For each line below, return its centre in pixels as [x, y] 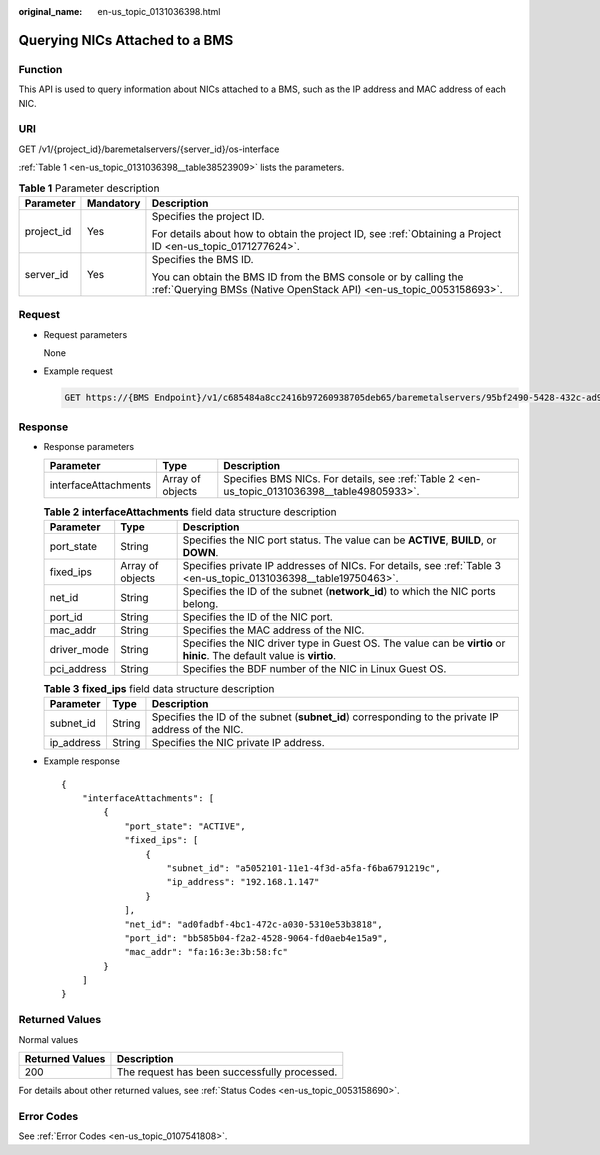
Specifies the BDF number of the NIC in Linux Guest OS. [314, 668]
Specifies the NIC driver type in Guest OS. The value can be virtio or [344, 643]
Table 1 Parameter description [89, 188]
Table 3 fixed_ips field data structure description [159, 689]
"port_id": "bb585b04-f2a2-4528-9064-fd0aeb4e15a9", [256, 938]
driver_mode [79, 649]
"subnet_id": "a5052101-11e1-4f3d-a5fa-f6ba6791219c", [303, 868]
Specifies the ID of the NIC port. [258, 617]
